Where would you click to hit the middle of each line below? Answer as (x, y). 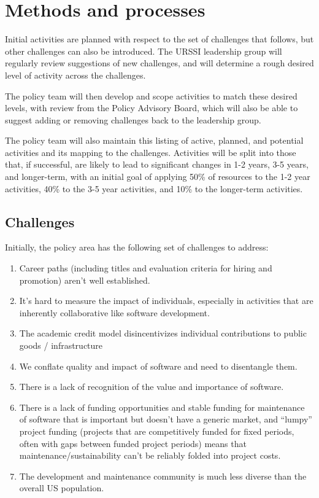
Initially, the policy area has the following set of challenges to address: (137, 247)
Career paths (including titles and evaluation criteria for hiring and (146, 268)
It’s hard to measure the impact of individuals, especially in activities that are (166, 301)
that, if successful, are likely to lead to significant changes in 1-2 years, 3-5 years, (157, 164)
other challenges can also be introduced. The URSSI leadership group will (144, 51)
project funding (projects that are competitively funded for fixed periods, (157, 431)
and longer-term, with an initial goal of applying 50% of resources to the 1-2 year (158, 177)
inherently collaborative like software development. (114, 312)
